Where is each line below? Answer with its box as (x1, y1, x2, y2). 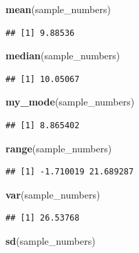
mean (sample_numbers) (6, 2, 111, 16)
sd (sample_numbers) (6, 233, 96, 247)
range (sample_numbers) (6, 141, 112, 155)
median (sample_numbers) (6, 48, 120, 63)
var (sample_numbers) (6, 187, 100, 201)
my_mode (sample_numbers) (6, 94, 135, 109)
